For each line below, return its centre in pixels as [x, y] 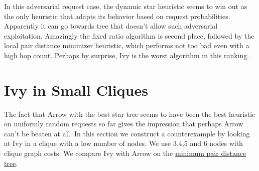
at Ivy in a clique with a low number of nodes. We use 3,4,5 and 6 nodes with [123, 143]
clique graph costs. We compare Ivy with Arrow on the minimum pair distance [125, 153]
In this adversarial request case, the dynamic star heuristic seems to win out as [126, 6]
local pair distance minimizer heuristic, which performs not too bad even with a [127, 45]
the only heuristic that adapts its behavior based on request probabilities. [117, 16]
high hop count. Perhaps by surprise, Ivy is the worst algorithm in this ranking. [127, 55]
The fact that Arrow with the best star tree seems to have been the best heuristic [130, 114]
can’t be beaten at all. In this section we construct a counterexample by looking [127, 133]
